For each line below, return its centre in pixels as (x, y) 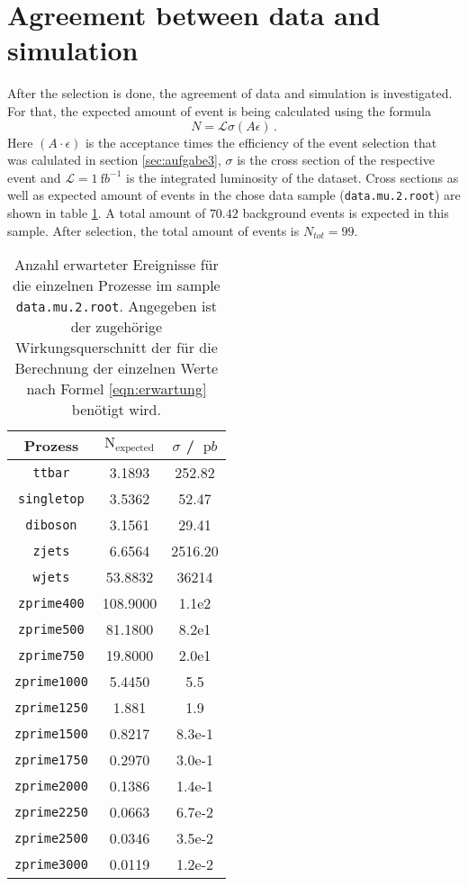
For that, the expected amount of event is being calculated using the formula (219, 110)
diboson (51, 524)
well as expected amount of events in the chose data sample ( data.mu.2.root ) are (234, 195)
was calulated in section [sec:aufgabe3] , (114, 160)
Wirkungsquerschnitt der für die (116, 348)
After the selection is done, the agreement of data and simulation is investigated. (230, 93)
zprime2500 (51, 838)
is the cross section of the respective (336, 160)
